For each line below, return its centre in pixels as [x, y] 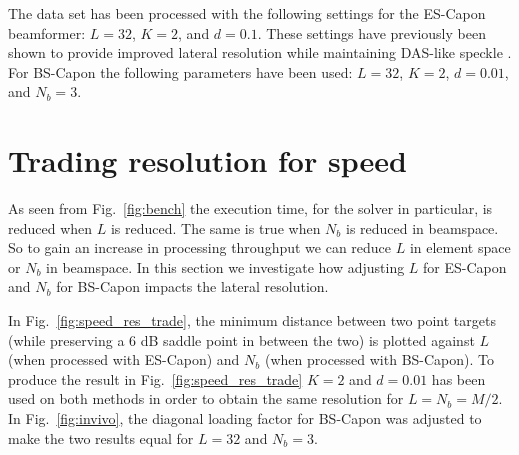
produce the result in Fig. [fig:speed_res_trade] [155, 378]
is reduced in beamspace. [422, 227]
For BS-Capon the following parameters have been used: [180, 71]
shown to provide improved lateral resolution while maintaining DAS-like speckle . [260, 52]
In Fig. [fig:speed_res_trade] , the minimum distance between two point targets [252, 320]
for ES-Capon [465, 266]
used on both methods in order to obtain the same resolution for [206, 398]
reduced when [50, 227]
